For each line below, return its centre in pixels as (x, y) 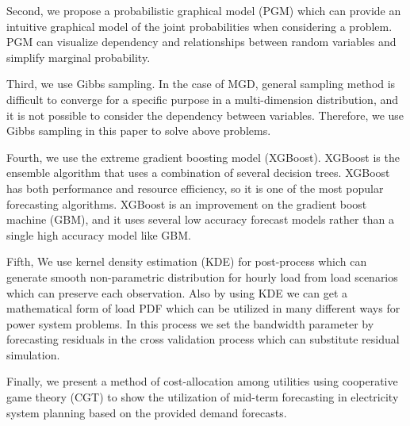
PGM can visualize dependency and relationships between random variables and (201, 42)
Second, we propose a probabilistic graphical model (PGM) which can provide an (204, 10)
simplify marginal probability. (79, 57)
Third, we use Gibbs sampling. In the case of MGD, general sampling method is (201, 84)
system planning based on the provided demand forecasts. (147, 412)
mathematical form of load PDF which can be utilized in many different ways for (203, 308)
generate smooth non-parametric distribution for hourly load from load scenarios (202, 276)
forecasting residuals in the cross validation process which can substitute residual (203, 339)
